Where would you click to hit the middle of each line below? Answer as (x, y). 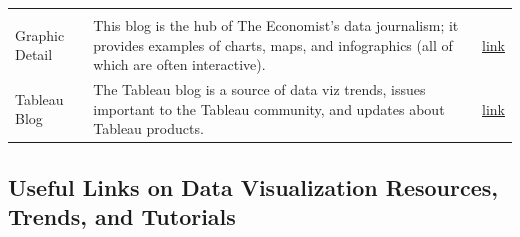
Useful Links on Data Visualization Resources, (253, 186)
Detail (34, 54)
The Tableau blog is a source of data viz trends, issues (259, 89)
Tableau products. (148, 128)
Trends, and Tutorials (122, 216)
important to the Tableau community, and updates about (269, 108)
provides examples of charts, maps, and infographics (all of (273, 44)
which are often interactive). (179, 64)
